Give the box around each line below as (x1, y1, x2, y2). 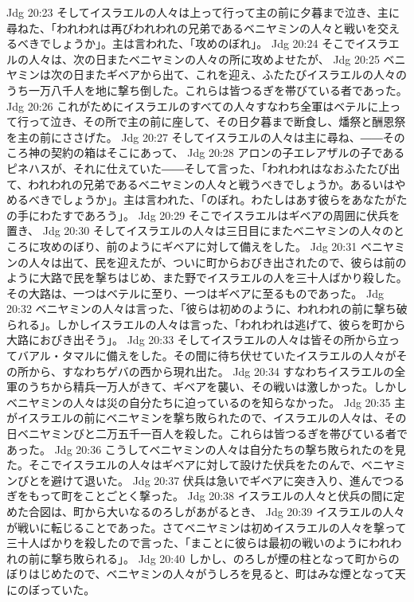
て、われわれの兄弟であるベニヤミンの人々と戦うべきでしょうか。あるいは (6, 175, 395, 192)
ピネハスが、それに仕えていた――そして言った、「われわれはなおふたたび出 (6, 159, 400, 176)
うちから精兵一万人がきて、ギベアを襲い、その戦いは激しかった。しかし (28, 378, 408, 395)
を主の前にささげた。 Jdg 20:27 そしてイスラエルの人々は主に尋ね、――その (6, 128, 405, 145)
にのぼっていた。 (6, 580, 96, 597)
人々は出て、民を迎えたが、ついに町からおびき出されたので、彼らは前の (28, 253, 407, 270)
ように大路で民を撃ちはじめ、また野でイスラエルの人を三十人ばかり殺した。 (6, 269, 408, 286)
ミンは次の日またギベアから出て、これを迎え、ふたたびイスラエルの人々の (17, 66, 407, 83)
